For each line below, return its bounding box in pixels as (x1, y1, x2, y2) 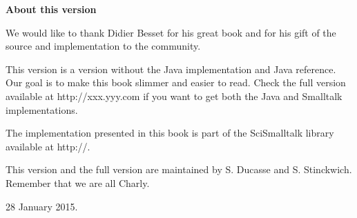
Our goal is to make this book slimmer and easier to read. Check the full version (6, 75, 346, 90)
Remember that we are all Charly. (6, 175, 150, 190)
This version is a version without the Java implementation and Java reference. (6, 61, 336, 76)
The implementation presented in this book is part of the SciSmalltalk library (6, 126, 334, 140)
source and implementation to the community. (6, 39, 201, 53)
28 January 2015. (6, 199, 78, 213)
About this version (6, 2, 97, 16)
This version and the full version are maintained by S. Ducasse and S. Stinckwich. (6, 162, 352, 177)
